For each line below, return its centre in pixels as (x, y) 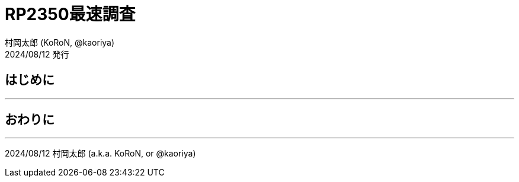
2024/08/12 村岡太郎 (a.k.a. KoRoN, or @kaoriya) (100, 154)
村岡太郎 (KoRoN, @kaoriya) (60, 42)
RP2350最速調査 (70, 14)
